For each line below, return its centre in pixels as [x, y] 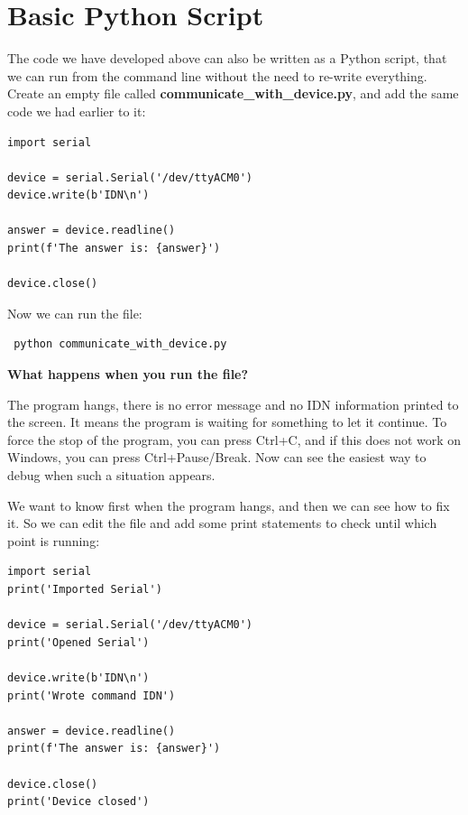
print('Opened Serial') [78, 642]
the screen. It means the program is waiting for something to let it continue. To [227, 422]
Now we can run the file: [75, 313]
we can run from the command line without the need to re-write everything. [217, 75]
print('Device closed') [78, 802]
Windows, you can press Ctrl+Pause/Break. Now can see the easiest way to [217, 457]
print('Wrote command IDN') [92, 695]
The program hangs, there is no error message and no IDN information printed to [233, 404]
